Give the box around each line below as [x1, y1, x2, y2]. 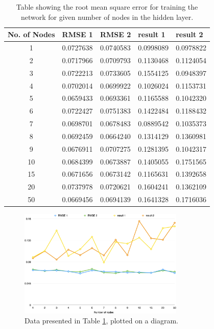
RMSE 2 [100, 29, 131, 40]
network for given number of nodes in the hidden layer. [20, 11, 194, 22]
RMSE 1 [62, 29, 93, 40]
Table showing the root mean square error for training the [16, 2, 198, 12]
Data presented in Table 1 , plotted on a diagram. [25, 315, 178, 326]
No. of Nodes [8, 29, 55, 40]
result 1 [138, 29, 165, 40]
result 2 [176, 29, 203, 40]
